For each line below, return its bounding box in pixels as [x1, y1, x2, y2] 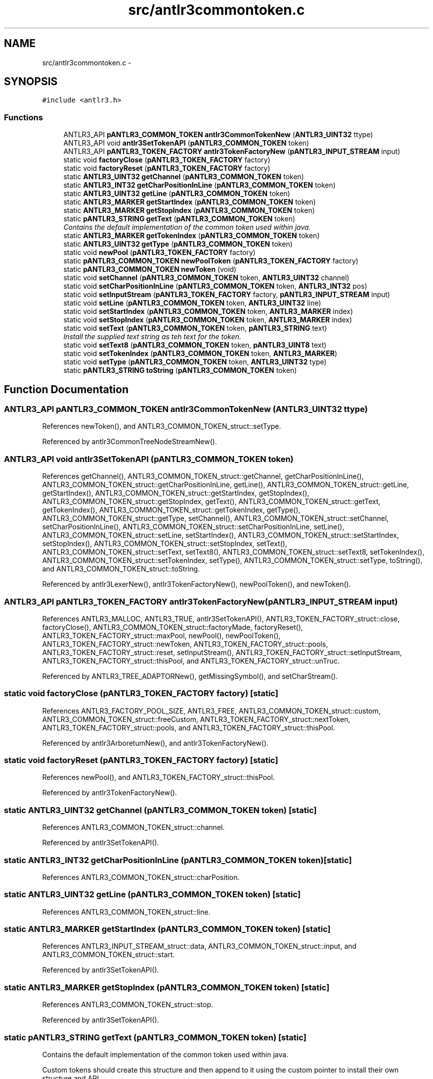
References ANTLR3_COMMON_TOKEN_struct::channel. [42, 823, 225, 832]
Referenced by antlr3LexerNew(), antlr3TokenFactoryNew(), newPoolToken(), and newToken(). [42, 580, 351, 589]
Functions [4, 112, 43, 122]
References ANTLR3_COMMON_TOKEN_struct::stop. [42, 1000, 214, 1009]
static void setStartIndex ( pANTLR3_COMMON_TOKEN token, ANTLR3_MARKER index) [63, 307, 353, 316]
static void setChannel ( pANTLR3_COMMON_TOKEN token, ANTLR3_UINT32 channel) [63, 273, 349, 282]
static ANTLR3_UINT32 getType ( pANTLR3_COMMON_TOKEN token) [63, 240, 293, 249]
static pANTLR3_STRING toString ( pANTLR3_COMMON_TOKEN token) [63, 366, 297, 375]
